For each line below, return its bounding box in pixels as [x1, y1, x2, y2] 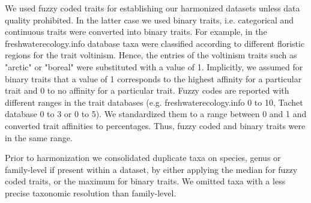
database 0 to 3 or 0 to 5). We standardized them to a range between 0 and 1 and [5, 108, 307, 120]
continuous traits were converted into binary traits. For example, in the [5, 25, 267, 38]
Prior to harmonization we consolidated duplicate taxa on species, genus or [5, 151, 281, 164]
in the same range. [5, 131, 73, 144]
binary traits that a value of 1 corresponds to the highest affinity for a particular [5, 72, 302, 85]
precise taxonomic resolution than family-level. [5, 186, 177, 199]
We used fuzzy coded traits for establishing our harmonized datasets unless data [5, 2, 300, 14]
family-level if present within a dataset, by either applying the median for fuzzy [5, 163, 298, 175]
